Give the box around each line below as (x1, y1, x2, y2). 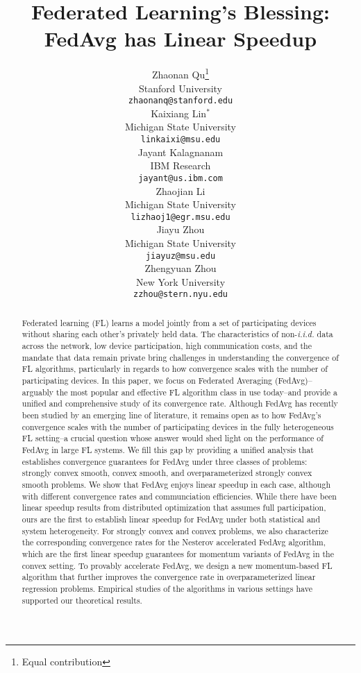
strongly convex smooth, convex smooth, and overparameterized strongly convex (22, 467, 312, 479)
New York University (135, 274, 226, 289)
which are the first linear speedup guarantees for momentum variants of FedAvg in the (22, 547, 334, 559)
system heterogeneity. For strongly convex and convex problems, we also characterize (22, 525, 328, 536)
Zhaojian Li (156, 183, 205, 198)
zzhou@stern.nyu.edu (133, 289, 228, 300)
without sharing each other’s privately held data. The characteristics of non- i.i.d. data (22, 328, 333, 340)
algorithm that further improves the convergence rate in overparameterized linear (22, 571, 316, 583)
